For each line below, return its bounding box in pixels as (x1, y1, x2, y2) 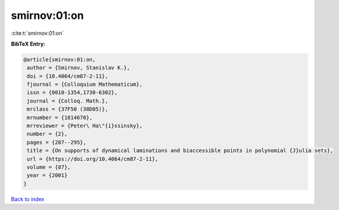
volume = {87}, (27, 164, 71, 170)
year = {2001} (27, 172, 68, 179)
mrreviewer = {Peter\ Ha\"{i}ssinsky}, (27, 122, 142, 130)
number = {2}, (27, 131, 68, 137)
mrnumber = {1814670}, (27, 114, 93, 121)
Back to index (11, 195, 45, 202)
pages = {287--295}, (27, 139, 87, 146)
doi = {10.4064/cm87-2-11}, (27, 73, 109, 79)
